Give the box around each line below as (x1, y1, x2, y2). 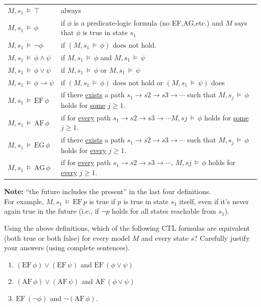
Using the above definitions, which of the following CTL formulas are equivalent (4, 222, 250, 233)
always (61, 5, 81, 15)
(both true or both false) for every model (4, 232, 130, 243)
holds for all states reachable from (111, 206, 216, 216)
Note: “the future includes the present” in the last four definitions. (4, 186, 211, 197)
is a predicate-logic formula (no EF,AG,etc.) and (74, 17, 223, 28)
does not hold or (112, 77, 163, 87)
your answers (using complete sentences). (4, 242, 130, 253)
